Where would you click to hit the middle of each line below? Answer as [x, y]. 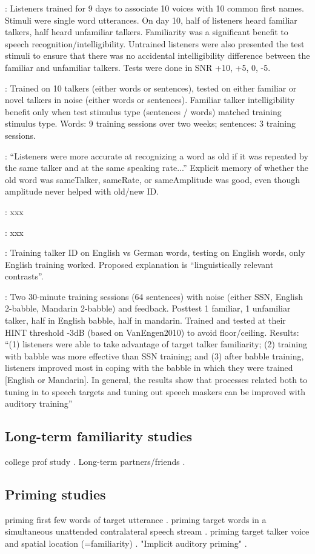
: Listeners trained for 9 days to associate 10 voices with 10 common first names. [155, 8]
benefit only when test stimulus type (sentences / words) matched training [143, 111]
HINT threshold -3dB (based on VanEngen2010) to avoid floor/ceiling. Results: [152, 332]
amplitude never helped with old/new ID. [82, 191]
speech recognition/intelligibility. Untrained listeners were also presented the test [155, 43]
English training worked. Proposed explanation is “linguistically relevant [139, 264]
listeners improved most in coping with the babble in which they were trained [149, 368]
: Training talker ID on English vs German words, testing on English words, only [155, 252]
